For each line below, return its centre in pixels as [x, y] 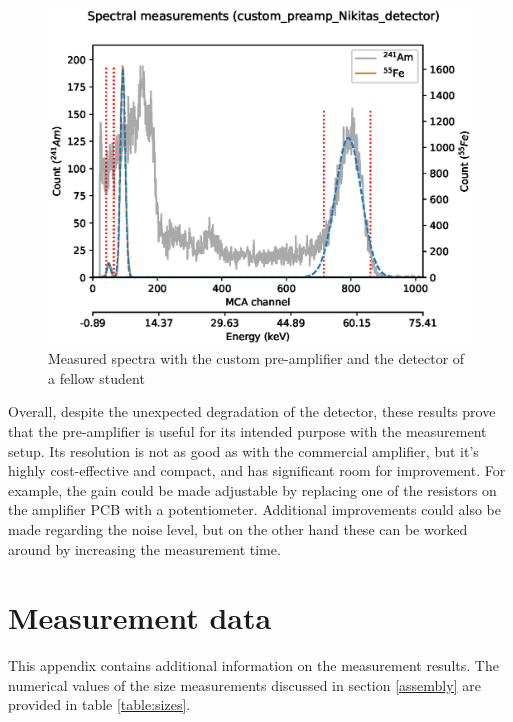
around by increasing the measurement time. [144, 548]
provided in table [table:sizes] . [99, 704]
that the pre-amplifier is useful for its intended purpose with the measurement [247, 431]
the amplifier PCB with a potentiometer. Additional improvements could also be [254, 509]
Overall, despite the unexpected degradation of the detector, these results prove [252, 411]
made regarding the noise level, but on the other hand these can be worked [238, 528]
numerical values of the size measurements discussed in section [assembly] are [244, 684]
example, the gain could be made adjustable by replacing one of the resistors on [252, 489]
